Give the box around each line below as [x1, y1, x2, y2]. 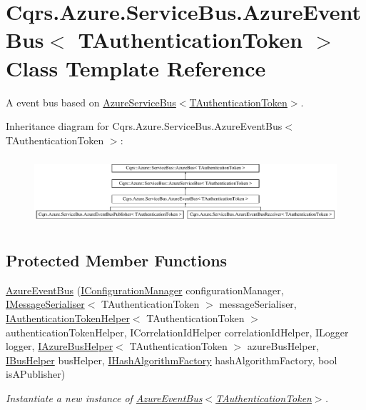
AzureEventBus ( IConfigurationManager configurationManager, [6, 282, 284, 297]
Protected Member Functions [6, 249, 228, 271]
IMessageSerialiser [6, 296, 85, 311]
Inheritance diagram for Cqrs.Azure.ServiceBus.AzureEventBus [6, 119, 283, 134]
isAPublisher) [6, 366, 66, 381]
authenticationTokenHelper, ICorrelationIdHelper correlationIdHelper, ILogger [6, 324, 349, 339]
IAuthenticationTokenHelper [6, 311, 130, 326]
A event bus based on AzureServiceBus [6, 94, 176, 109]
